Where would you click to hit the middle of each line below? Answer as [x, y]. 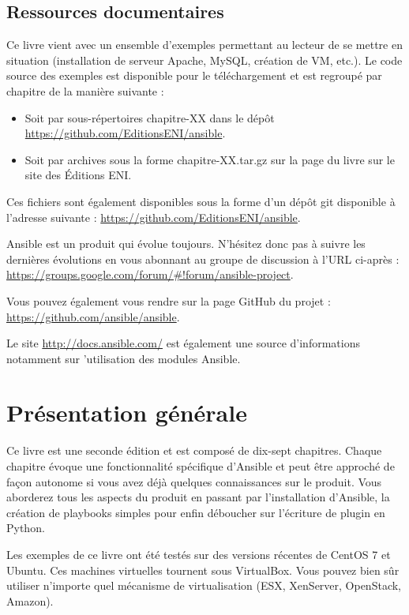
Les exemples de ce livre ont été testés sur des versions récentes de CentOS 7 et [199, 554]
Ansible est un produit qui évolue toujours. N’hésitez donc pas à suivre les [186, 244]
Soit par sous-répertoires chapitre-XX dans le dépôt [150, 117]
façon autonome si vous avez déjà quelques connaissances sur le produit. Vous [194, 481]
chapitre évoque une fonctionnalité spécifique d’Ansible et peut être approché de [201, 466]
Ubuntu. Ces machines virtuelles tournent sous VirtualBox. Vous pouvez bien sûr [203, 570]
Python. [26, 528]
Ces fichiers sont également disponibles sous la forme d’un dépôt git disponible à [201, 201]
